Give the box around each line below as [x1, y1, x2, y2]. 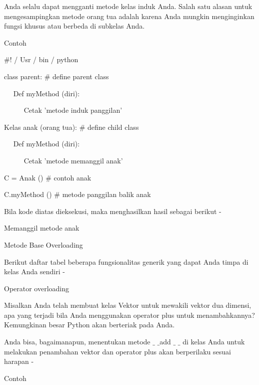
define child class [87, 121, 139, 132]
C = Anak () [4, 172, 43, 182]
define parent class [52, 71, 109, 81]
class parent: [4, 71, 42, 81]
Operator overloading [4, 283, 69, 293]
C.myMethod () [4, 189, 52, 200]
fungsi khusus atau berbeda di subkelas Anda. [4, 21, 145, 31]
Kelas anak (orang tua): [4, 121, 77, 132]
